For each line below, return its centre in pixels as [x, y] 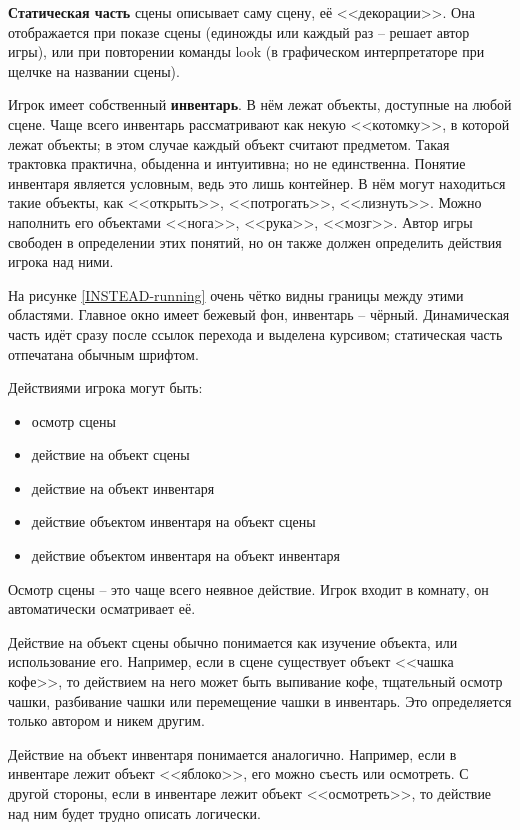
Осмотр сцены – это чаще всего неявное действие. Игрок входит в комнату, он [248, 588]
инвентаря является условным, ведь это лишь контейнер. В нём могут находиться [257, 182]
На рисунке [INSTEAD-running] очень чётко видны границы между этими [236, 294]
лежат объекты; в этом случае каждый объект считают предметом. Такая [229, 143]
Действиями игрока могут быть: [105, 387]
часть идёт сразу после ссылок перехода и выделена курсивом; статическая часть [255, 333]
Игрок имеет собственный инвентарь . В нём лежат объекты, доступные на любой [260, 104]
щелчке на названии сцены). [94, 70]
